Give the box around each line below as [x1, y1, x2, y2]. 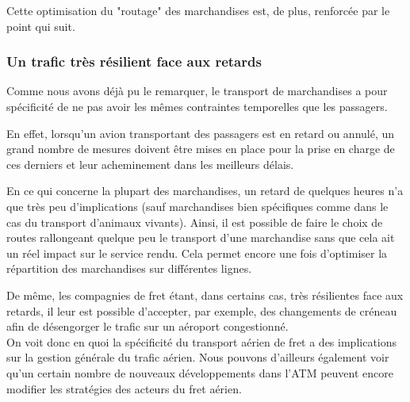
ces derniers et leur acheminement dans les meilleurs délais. [6, 155, 294, 172]
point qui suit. [6, 17, 75, 34]
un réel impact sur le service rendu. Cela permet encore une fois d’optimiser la [6, 244, 388, 261]
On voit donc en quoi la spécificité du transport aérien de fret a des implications [6, 333, 397, 350]
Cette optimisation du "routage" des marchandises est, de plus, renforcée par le [6, 2, 390, 18]
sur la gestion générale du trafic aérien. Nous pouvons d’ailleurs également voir [6, 349, 389, 366]
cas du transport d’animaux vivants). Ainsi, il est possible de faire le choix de [6, 213, 383, 230]
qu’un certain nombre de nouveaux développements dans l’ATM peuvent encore [6, 364, 393, 381]
